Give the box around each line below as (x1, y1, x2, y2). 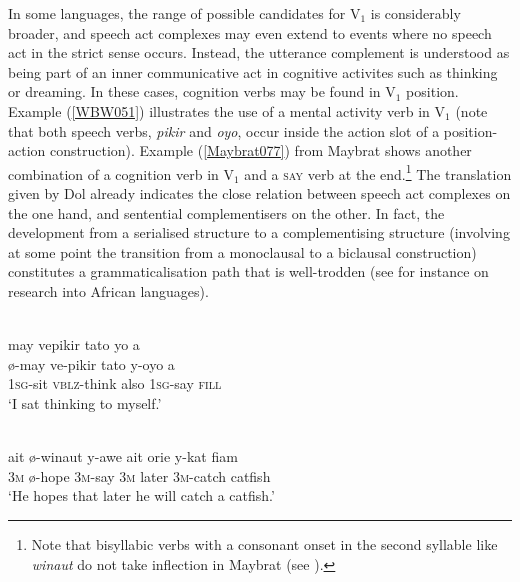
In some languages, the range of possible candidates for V (8, 3, 361, 23)
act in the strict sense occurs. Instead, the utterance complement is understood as (8, 42, 510, 63)
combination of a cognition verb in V (8, 163, 235, 184)
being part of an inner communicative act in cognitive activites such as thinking (8, 61, 498, 82)
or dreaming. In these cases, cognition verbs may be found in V (8, 81, 396, 102)
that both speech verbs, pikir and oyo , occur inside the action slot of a (8, 120, 440, 141)
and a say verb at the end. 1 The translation (244, 160, 512, 184)
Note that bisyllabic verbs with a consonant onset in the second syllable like (31, 533, 498, 554)
